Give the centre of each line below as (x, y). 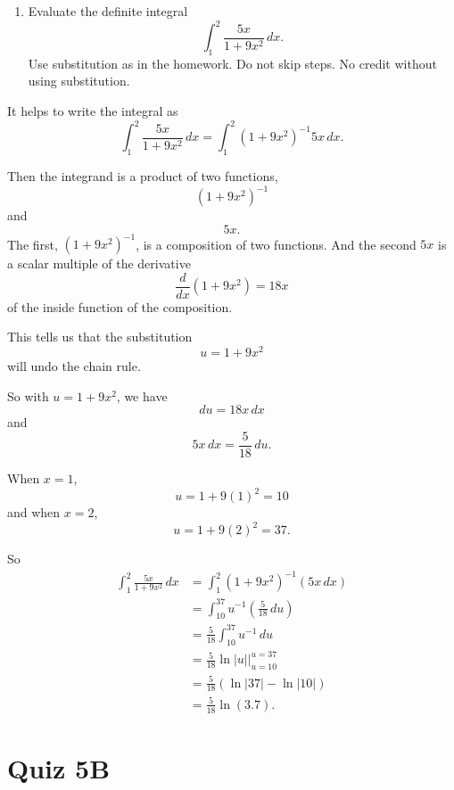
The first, (33, 244)
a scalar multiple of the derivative (99, 263)
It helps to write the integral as (93, 111)
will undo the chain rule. (74, 366)
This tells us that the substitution (100, 337)
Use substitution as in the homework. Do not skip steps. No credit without (232, 63)
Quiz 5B (59, 767)
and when (34, 512)
